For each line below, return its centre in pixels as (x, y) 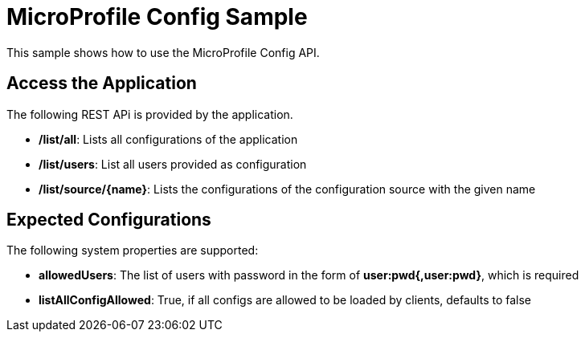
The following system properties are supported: (133, 250)
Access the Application (102, 83)
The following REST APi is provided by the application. (150, 114)
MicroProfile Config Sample (157, 17)
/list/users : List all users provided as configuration (173, 164)
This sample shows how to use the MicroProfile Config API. (163, 52)
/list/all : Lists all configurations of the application (168, 139)
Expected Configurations (109, 220)
